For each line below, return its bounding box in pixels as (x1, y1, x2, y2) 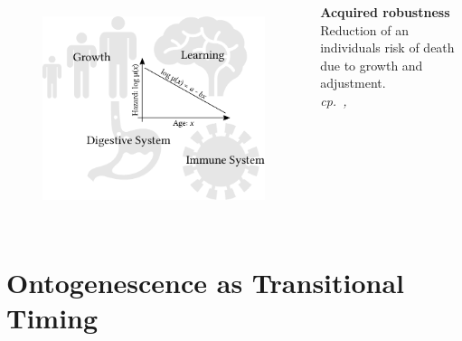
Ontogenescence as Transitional (6, 263, 405, 300)
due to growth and (320, 55, 423, 74)
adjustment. (320, 73, 386, 92)
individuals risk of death (320, 38, 455, 57)
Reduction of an (320, 20, 410, 39)
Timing (6, 298, 99, 336)
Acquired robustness (320, 2, 450, 21)
